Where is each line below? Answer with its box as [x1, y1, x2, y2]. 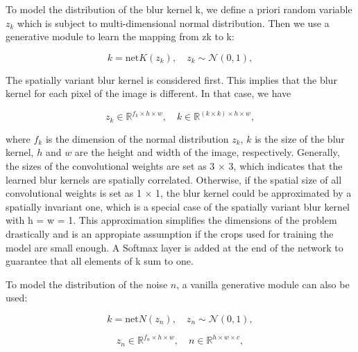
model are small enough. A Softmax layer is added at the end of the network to [6, 240, 343, 254]
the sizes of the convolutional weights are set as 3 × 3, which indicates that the [6, 159, 343, 173]
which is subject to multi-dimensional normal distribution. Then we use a [17, 15, 330, 30]
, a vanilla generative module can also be [176, 276, 350, 291]
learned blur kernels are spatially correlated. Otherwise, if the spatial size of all [6, 172, 342, 186]
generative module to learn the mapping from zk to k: [6, 29, 235, 44]
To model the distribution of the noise [6, 276, 168, 291]
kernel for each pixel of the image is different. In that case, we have [6, 86, 291, 100]
